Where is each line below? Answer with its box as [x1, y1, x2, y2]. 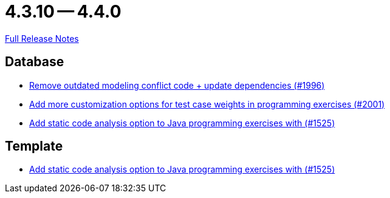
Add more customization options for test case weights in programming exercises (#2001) [29, 98, 385, 109]
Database [5, 54, 64, 70]
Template [5, 138, 63, 154]
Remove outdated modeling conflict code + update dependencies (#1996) [29, 80, 325, 90]
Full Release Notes [5, 33, 79, 44]
